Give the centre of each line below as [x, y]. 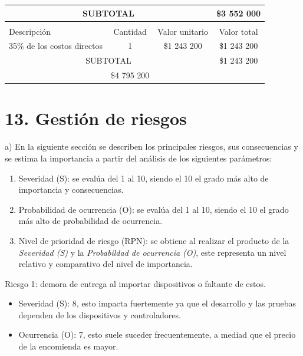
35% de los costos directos [56, 46]
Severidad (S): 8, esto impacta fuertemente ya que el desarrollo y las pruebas [157, 303]
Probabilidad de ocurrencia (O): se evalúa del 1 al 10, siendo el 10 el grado [154, 209]
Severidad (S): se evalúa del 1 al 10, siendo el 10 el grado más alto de [144, 178]
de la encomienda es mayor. [68, 346]
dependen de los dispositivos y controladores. [100, 314]
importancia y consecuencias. [71, 189]
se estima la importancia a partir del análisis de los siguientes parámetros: [139, 158]
